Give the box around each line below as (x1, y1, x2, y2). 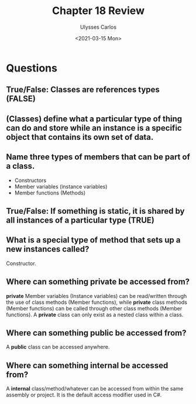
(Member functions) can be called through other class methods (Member (6, 304, 183, 311)
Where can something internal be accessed (6, 360, 169, 370)
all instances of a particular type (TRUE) (6, 215, 155, 225)
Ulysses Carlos (80, 23, 117, 30)
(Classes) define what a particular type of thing (6, 114, 183, 124)
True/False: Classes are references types (6, 85, 160, 95)
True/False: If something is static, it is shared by (6, 206, 185, 216)
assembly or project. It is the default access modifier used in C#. (6, 391, 162, 399)
